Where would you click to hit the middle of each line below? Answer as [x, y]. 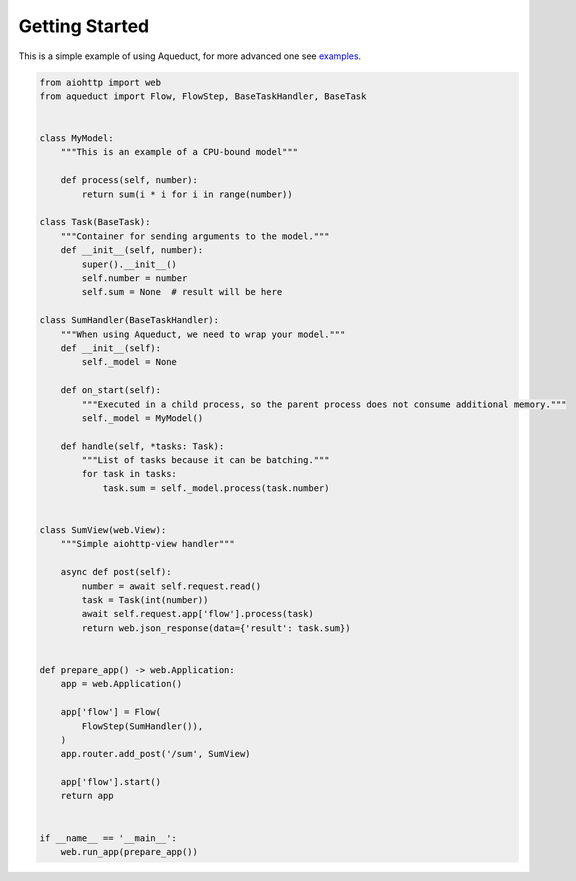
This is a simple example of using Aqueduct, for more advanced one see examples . [190, 56]
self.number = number [134, 278]
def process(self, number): [129, 180]
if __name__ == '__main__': [108, 838]
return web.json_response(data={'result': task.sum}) [216, 628]
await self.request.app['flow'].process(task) [197, 614]
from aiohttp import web [100, 82]
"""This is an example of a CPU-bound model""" [179, 152]
